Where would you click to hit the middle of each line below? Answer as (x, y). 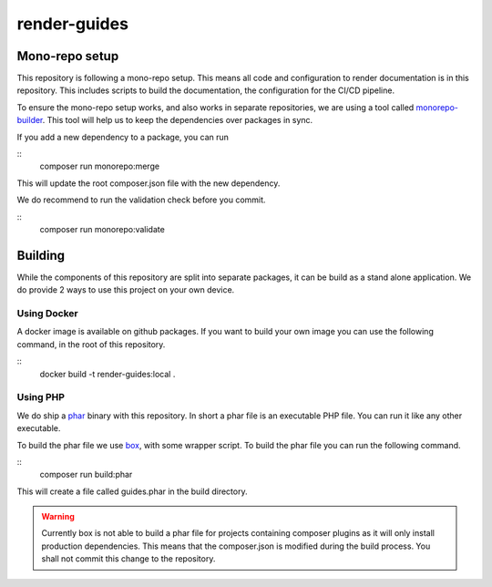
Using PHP (41, 397)
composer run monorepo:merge (99, 166)
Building (41, 255)
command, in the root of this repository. (91, 344)
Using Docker (47, 314)
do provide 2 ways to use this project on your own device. (126, 290)
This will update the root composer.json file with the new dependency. (149, 183)
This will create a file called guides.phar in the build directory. (132, 491)
